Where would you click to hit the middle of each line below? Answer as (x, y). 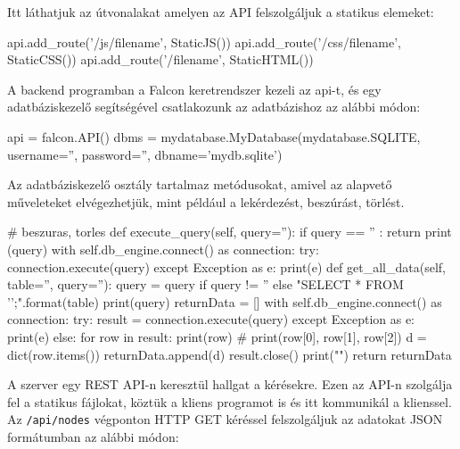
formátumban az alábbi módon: (93, 436)
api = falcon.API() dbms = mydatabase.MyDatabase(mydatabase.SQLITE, (214, 136)
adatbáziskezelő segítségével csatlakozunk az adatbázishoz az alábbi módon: (214, 107)
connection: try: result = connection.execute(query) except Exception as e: (211, 319)
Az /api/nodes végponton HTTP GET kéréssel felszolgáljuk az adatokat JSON (225, 419)
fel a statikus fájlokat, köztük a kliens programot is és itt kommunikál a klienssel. (230, 401)
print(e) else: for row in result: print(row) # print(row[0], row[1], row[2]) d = (217, 336)
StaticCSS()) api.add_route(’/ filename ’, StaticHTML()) (160, 59)
